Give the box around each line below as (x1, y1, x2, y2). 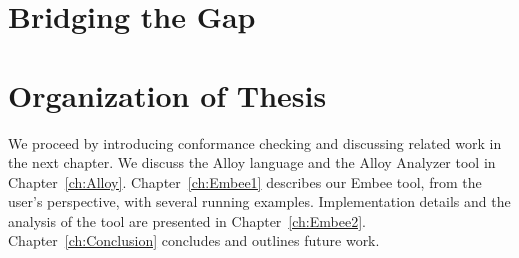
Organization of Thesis (8, 74, 327, 115)
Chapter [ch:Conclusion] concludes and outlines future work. (8, 230, 380, 251)
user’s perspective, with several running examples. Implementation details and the (8, 191, 511, 212)
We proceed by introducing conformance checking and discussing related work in (8, 132, 502, 153)
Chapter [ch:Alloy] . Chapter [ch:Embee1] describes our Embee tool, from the (8, 171, 482, 192)
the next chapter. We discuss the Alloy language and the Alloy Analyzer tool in (8, 152, 496, 173)
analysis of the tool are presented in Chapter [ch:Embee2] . (8, 210, 366, 231)
